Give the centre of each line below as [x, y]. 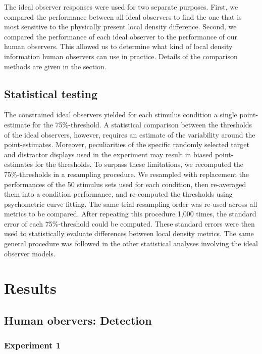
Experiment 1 [33, 345]
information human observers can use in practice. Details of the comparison [121, 56]
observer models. [30, 253]
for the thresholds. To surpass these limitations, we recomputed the [139, 164]
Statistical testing [51, 93]
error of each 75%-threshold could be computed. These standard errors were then [129, 223]
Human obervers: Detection [78, 320]
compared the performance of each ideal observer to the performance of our [121, 36]
